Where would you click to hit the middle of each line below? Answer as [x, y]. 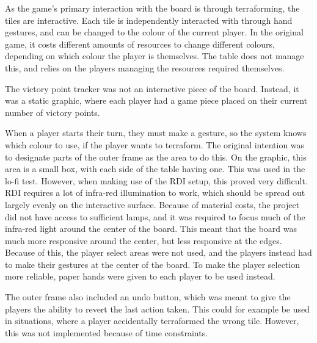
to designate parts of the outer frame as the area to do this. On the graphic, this [156, 157]
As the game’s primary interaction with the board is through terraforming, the [152, 8]
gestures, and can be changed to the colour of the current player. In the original [154, 32]
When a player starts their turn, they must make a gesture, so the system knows [156, 133]
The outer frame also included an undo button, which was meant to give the [148, 297]
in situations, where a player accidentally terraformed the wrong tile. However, [152, 321]
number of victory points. [53, 112]
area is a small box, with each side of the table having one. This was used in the [155, 169]
